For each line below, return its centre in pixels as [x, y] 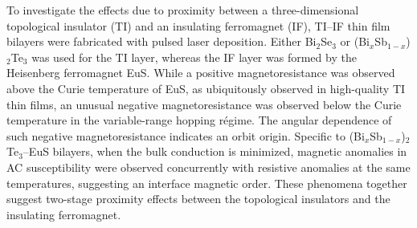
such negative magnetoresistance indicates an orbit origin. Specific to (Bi [186, 135]
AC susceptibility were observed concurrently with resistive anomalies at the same [208, 167]
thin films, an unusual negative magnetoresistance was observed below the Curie [204, 104]
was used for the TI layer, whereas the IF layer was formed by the [194, 57]
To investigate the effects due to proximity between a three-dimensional [183, 10]
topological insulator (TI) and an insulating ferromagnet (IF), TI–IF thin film [198, 25]
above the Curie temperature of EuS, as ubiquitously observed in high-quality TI [206, 88]
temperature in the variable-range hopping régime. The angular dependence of [199, 120]
